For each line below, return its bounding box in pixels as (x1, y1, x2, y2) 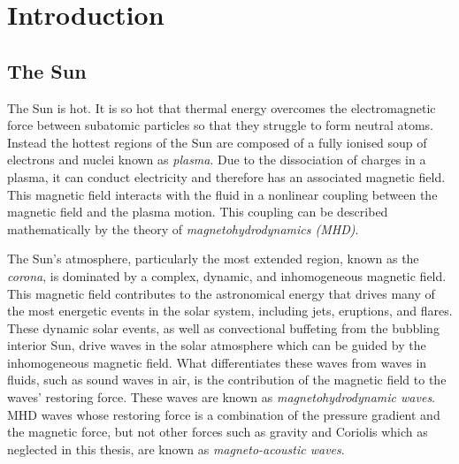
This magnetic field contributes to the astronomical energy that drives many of (7, 284, 435, 302)
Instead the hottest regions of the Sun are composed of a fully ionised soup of (7, 133, 427, 151)
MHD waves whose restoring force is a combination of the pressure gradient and (7, 405, 440, 423)
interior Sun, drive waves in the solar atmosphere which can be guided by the (7, 336, 426, 354)
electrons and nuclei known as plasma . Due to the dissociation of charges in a (7, 150, 426, 169)
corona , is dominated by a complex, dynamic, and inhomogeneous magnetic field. (7, 266, 447, 285)
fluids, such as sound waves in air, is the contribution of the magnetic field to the (7, 370, 447, 389)
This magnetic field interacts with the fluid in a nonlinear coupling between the (7, 185, 438, 203)
